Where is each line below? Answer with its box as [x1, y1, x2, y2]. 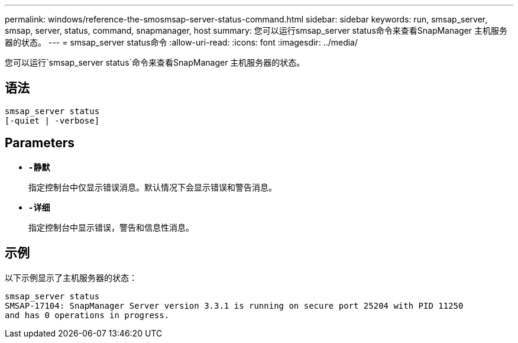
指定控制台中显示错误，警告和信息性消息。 [28, 222, 194, 232]
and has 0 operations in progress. [5, 310, 170, 320]
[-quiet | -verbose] [5, 115, 100, 125]
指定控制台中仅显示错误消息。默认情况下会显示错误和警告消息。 [28, 182, 277, 192]
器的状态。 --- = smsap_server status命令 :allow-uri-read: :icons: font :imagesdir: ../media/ [5, 37, 358, 47]
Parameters [5, 135, 75, 151]
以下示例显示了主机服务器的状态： [5, 272, 137, 283]
